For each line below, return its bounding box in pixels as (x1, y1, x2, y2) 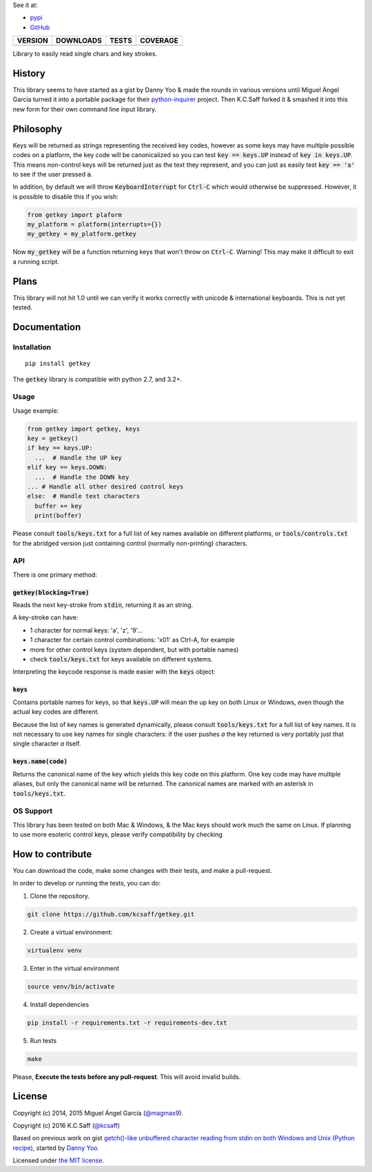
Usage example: (12, 407, 59, 415)
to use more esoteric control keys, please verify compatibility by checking (12, 830, 223, 839)
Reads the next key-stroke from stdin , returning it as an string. (12, 601, 194, 609)
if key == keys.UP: (27, 444, 93, 452)
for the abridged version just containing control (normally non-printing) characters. (12, 539, 248, 547)
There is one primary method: (12, 570, 98, 579)
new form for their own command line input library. (12, 105, 157, 113)
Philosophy (12, 123, 63, 134)
